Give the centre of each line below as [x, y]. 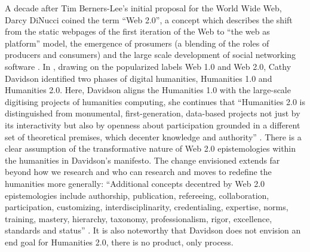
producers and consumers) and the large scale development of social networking [151, 55]
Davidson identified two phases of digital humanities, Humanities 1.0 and [139, 78]
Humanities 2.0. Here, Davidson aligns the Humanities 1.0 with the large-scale [148, 90]
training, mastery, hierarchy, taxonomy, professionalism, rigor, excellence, [139, 218]
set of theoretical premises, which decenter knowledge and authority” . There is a [153, 136]
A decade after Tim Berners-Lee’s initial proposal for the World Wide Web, [143, 8]
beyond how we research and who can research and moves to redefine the [138, 172]
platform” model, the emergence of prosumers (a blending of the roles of [137, 43]
